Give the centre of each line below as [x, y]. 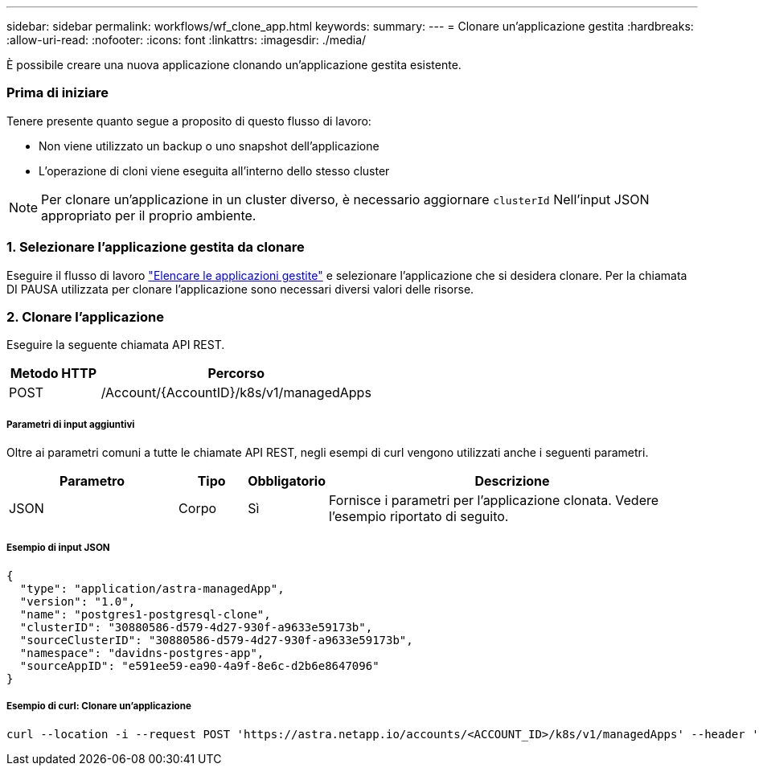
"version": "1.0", [78, 601]
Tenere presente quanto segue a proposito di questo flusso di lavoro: [189, 121]
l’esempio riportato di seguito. [418, 517]
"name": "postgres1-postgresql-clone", [145, 614]
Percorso [236, 374]
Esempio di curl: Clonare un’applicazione [99, 706]
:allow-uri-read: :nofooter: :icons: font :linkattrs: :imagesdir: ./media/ [187, 40]
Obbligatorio [287, 481]
